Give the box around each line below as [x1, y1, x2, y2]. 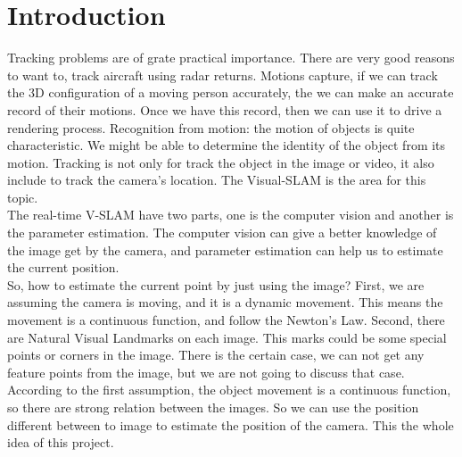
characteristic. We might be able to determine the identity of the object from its [7, 136, 446, 154]
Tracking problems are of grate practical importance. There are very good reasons [7, 48, 455, 67]
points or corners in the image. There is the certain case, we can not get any [7, 345, 425, 364]
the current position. [7, 258, 120, 277]
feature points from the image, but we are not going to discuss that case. [7, 362, 405, 381]
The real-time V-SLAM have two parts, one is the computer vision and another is [7, 205, 454, 224]
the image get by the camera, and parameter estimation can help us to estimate [7, 240, 443, 259]
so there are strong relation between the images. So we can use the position [7, 398, 419, 416]
